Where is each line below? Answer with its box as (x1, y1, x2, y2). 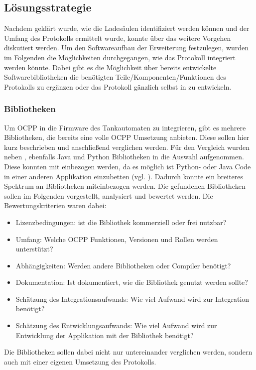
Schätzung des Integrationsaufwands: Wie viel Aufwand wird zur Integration (15, 293, 250, 304)
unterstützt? (15, 244, 53, 254)
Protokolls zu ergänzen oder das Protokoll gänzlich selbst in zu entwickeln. (4, 81, 232, 92)
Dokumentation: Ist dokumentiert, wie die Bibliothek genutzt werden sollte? (15, 277, 248, 287)
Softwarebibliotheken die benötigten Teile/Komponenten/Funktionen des (4, 72, 226, 82)
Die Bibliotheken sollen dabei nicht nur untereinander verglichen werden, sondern (4, 347, 253, 357)
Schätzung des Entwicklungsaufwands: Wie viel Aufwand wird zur (15, 320, 217, 331)
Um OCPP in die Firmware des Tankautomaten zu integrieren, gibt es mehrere (4, 122, 246, 132)
